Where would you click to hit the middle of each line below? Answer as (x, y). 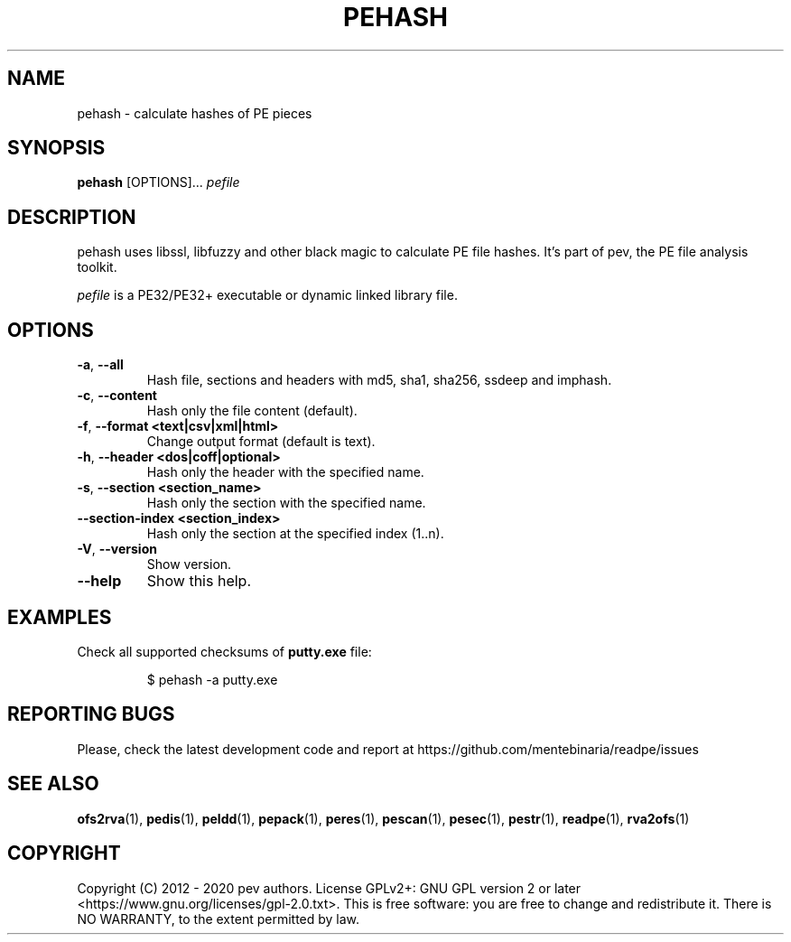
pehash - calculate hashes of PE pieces (195, 113)
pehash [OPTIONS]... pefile (158, 182)
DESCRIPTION (72, 217)
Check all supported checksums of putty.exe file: (224, 651)
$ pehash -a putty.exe (212, 679)
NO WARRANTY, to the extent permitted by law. (219, 919)
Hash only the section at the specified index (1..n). (295, 534)
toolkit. (97, 267)
